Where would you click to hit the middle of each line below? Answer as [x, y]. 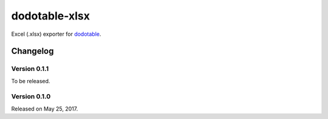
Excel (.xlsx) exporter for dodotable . [56, 34]
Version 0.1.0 [31, 97]
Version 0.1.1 [30, 69]
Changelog [32, 51]
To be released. [31, 81]
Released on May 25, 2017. [45, 109]
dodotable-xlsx [51, 16]
